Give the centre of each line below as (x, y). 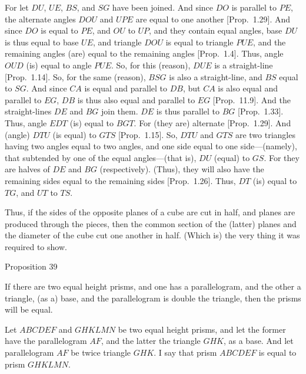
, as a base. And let (258, 341)
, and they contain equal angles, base (216, 30)
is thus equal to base (42, 42)
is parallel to (254, 7)
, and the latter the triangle (151, 341)
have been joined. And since (163, 7)
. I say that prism (185, 352)
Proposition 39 (31, 266)
